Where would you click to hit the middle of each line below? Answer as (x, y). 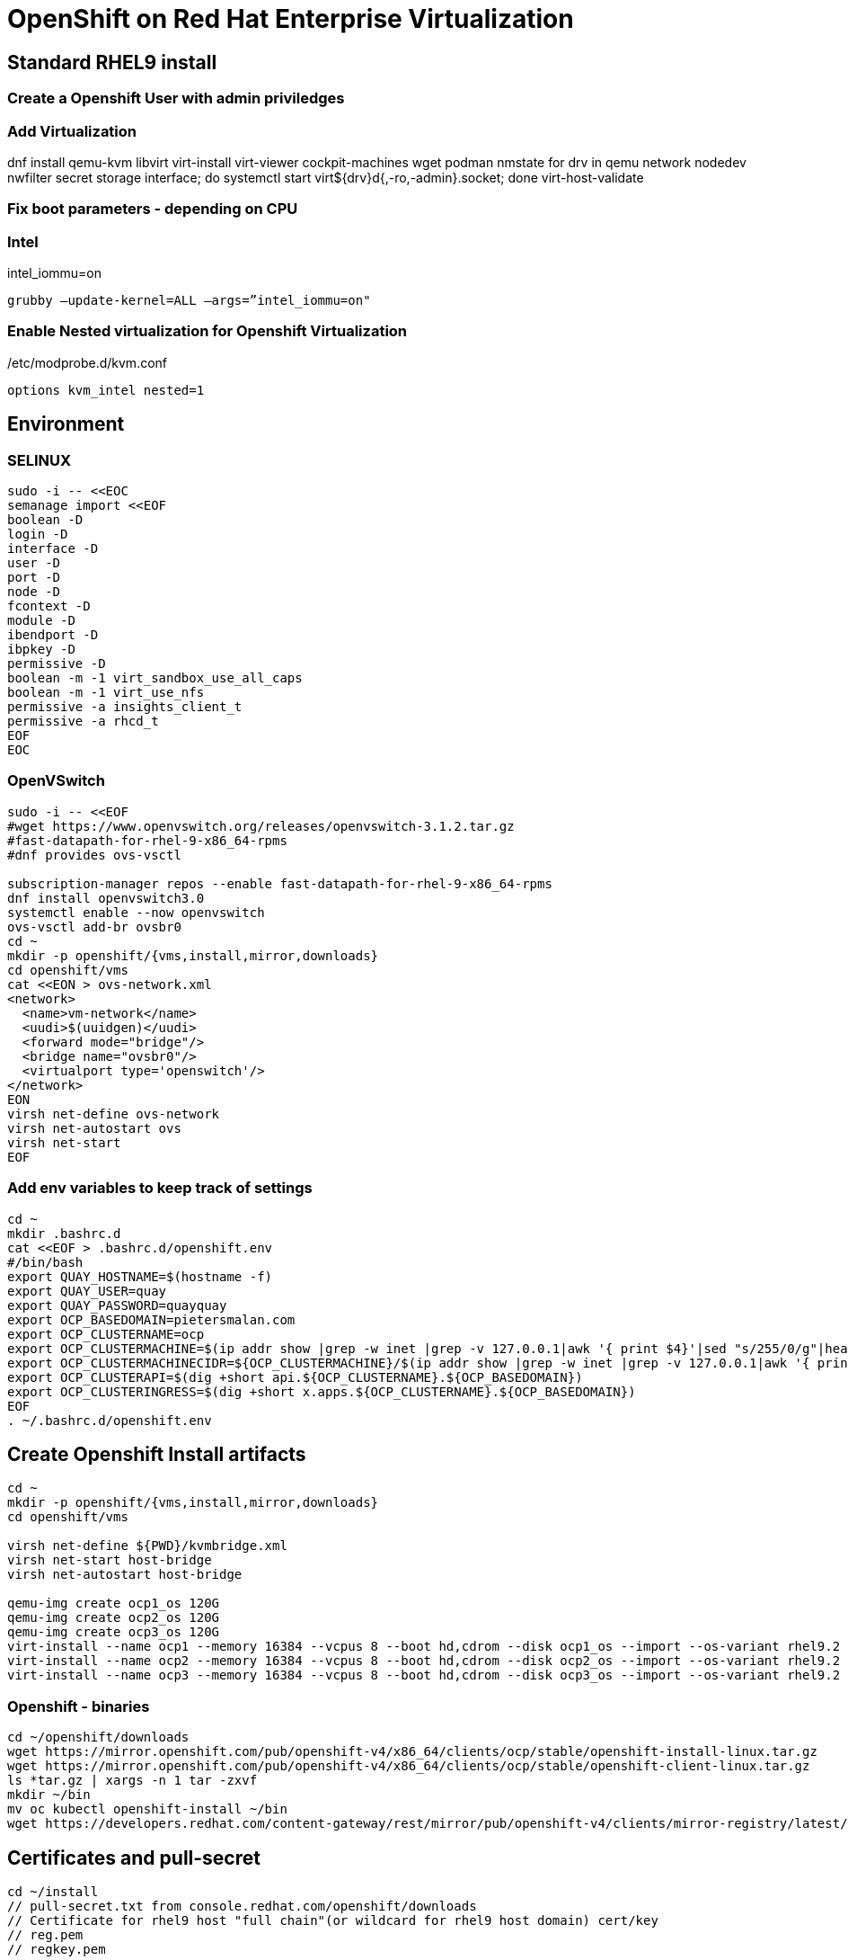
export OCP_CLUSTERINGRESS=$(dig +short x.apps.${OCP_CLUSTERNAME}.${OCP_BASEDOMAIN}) (322, 1391)
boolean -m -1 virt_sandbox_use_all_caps (155, 678)
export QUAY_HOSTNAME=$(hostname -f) (140, 1276)
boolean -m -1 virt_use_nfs (106, 693)
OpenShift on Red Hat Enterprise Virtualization (291, 19)
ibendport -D (53, 635)
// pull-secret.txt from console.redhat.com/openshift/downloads (242, 1906)
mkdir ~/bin (49, 1795)
